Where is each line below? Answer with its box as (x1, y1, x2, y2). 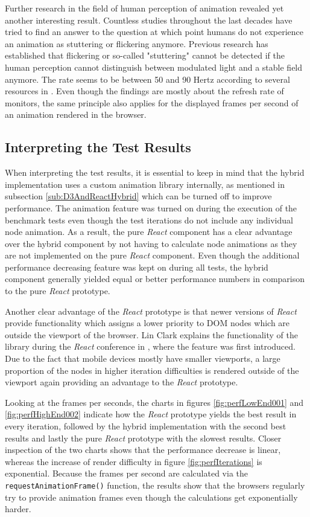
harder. (5, 503, 31, 515)
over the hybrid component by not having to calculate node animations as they (5, 237, 297, 249)
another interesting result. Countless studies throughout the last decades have (5, 13, 293, 26)
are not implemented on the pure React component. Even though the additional (5, 249, 300, 262)
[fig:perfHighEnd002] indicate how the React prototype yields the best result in (5, 408, 297, 420)
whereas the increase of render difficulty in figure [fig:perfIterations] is (5, 455, 262, 467)
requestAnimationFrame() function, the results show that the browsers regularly (5, 478, 305, 491)
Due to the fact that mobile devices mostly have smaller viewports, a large (5, 352, 280, 365)
